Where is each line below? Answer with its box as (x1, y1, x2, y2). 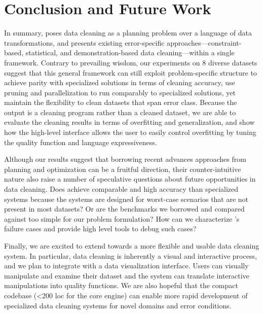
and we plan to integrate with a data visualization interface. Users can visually (4, 260, 249, 271)
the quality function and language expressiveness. (4, 136, 157, 147)
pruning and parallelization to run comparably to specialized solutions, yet (4, 87, 236, 97)
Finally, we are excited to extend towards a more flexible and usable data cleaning (4, 240, 259, 251)
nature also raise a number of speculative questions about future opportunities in (4, 173, 256, 184)
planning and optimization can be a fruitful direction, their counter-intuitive (4, 163, 241, 174)
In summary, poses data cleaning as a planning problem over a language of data (4, 27, 252, 38)
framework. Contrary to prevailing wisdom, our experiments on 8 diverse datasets (4, 57, 257, 67)
